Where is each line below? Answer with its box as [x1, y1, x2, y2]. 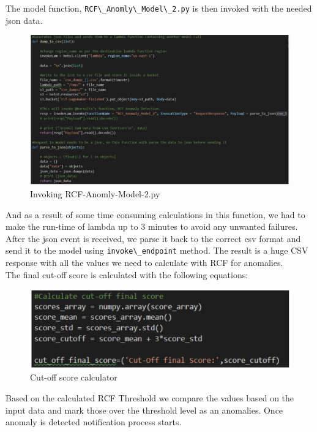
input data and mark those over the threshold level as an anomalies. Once [6, 403, 283, 416]
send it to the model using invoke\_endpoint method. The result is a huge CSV [6, 244, 308, 257]
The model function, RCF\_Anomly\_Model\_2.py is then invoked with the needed [6, 2, 312, 14]
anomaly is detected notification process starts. [6, 415, 182, 428]
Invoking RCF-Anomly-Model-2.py [30, 187, 160, 200]
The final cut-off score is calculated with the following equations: [6, 268, 248, 281]
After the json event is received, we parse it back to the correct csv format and [6, 232, 301, 244]
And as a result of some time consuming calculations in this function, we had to [6, 208, 305, 221]
